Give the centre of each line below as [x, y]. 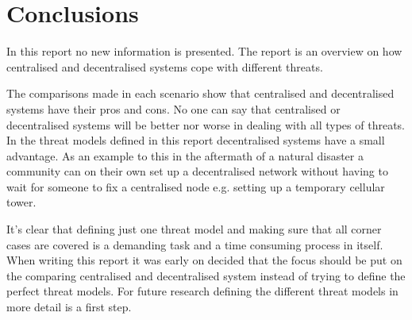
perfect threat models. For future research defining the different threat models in [202, 291]
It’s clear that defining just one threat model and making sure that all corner [194, 229]
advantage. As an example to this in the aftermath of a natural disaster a [185, 155]
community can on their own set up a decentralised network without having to [197, 171]
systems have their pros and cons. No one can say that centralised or [173, 108]
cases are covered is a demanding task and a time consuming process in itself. [195, 244]
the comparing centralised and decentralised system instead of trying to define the [206, 275]
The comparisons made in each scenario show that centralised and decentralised [200, 93]
